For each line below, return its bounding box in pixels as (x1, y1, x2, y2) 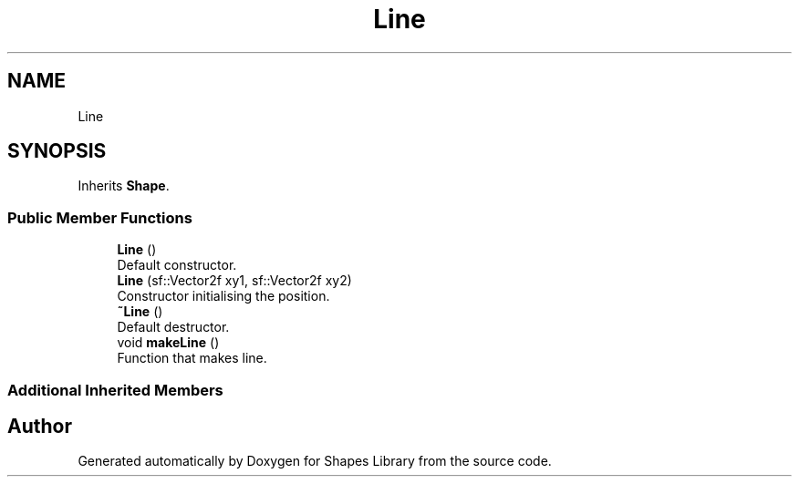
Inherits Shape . (78, 178, 170, 194)
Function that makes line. (117, 350, 267, 366)
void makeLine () (117, 335, 220, 351)
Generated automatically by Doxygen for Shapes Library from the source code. (78, 453, 552, 469)
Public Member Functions (7, 208, 192, 227)
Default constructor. (117, 257, 237, 273)
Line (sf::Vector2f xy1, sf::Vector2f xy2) (117, 273, 352, 289)
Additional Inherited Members (7, 380, 223, 399)
